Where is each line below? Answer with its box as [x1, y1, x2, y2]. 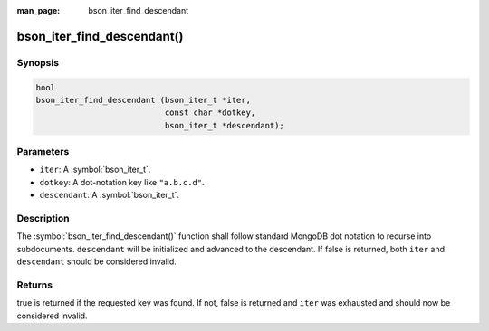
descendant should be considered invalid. [16, 256, 177, 267]
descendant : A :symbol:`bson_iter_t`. [39, 190, 180, 201]
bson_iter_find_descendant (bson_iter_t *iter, [35, 95, 251, 105]
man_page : [16, 5, 61, 15]
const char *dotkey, [164, 108, 256, 118]
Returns [16, 279, 53, 291]
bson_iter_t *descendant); [164, 120, 284, 130]
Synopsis [16, 56, 59, 69]
